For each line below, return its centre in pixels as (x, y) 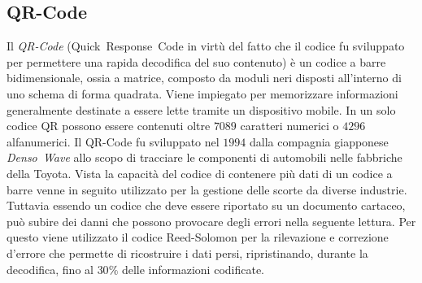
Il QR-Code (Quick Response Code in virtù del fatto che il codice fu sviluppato (206, 46)
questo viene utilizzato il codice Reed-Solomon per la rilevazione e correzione (198, 237)
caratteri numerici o (289, 126)
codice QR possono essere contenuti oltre (109, 126)
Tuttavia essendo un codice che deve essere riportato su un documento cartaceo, (206, 205)
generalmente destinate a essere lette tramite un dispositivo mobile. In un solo (201, 109)
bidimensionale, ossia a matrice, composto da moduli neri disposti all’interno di (204, 78)
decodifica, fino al (50, 269)
